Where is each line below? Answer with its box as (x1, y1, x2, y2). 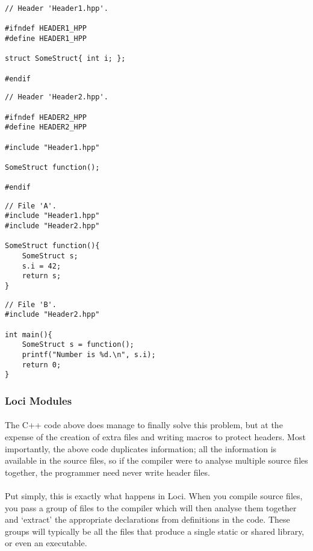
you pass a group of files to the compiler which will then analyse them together (5, 501, 297, 514)
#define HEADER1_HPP (5, 34, 87, 43)
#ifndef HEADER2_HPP (5, 113, 87, 122)
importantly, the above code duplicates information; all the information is (5, 442, 277, 455)
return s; (22, 272, 61, 281)
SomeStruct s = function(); (22, 340, 134, 349)
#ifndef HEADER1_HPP (5, 24, 87, 33)
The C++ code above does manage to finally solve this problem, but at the (5, 419, 283, 431)
